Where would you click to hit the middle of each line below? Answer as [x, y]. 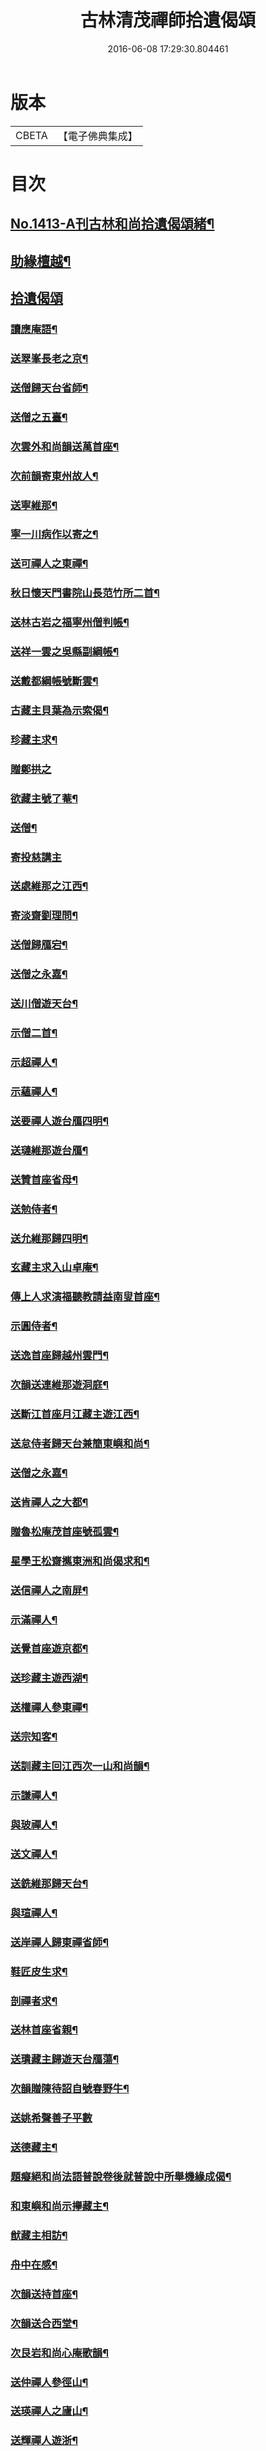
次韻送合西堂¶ [44, 2323]
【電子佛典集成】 [97, 136]
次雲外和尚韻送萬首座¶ [65, 446]
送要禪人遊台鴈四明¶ [60, 1121]
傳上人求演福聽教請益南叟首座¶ [85, 1297]
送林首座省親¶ [44, 2030]
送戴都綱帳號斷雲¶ [54, 681]
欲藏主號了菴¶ [44, 798]
